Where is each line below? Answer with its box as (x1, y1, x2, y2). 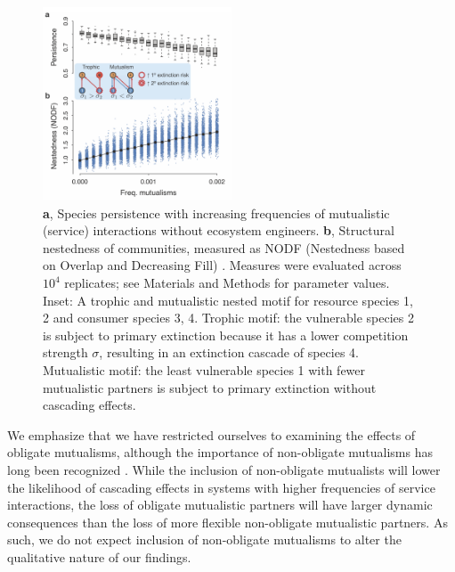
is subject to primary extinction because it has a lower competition (43, 325, 409, 344)
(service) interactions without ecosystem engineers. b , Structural (43, 221, 394, 240)
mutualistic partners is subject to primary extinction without (43, 378, 377, 396)
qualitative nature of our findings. (7, 547, 191, 566)
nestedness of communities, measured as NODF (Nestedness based (43, 238, 405, 257)
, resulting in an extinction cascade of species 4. (99, 343, 359, 362)
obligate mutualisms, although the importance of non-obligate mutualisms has (7, 443, 434, 462)
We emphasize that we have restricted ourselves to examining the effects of (7, 425, 416, 444)
